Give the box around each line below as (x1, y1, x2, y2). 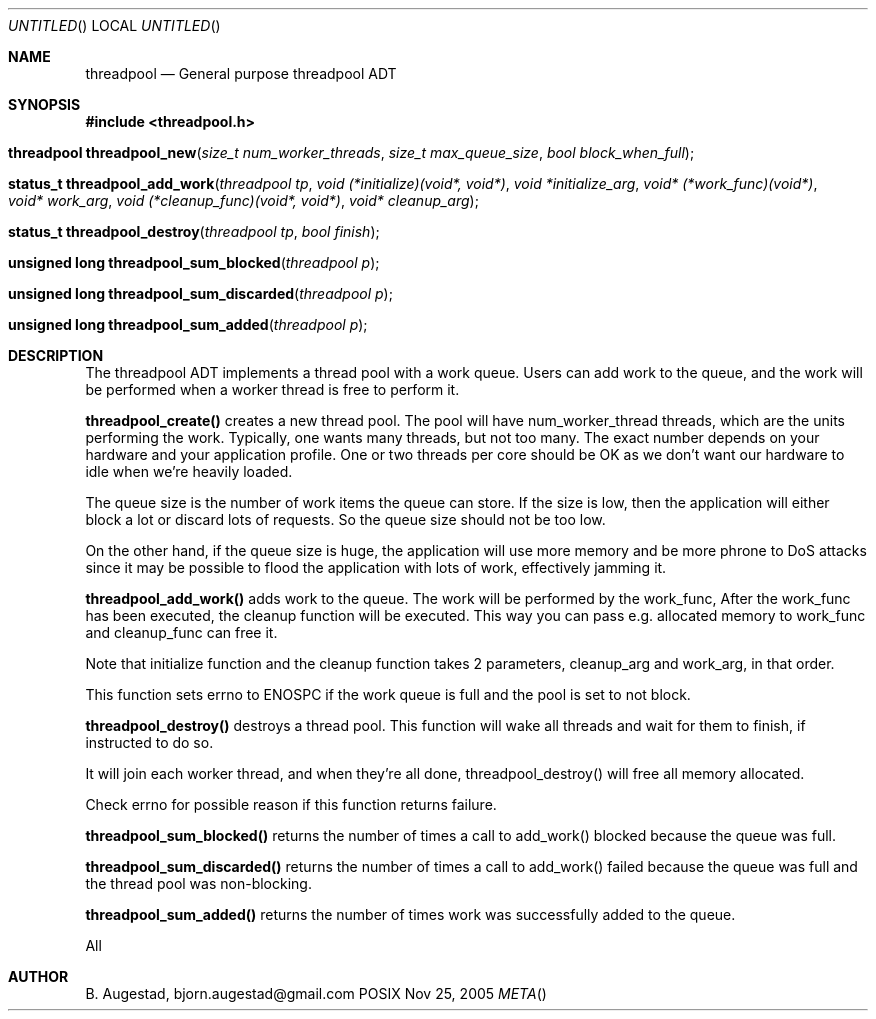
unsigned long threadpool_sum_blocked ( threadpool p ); (8, 254, 380, 271)
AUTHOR (8, 968, 69, 985)
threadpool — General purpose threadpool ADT (85, 65, 397, 82)
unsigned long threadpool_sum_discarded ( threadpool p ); (8, 285, 393, 302)
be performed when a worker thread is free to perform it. (85, 381, 460, 398)
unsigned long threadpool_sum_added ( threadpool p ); (8, 316, 368, 333)
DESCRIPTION (8, 347, 104, 364)
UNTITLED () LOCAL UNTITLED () (8, 17, 221, 34)
